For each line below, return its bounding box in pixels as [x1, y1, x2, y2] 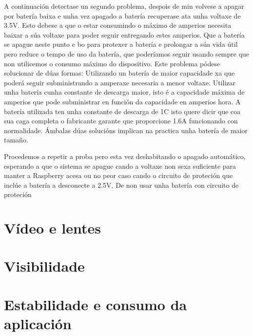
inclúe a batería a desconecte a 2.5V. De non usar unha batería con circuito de [4, 179, 239, 190]
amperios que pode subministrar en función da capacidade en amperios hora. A [4, 96, 241, 106]
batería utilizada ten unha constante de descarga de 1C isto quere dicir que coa [4, 106, 241, 116]
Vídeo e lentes [4, 218, 101, 238]
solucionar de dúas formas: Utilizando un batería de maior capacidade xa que [4, 68, 235, 78]
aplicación [4, 314, 72, 333]
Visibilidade [4, 256, 85, 276]
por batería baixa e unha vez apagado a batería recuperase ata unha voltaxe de [4, 10, 241, 20]
